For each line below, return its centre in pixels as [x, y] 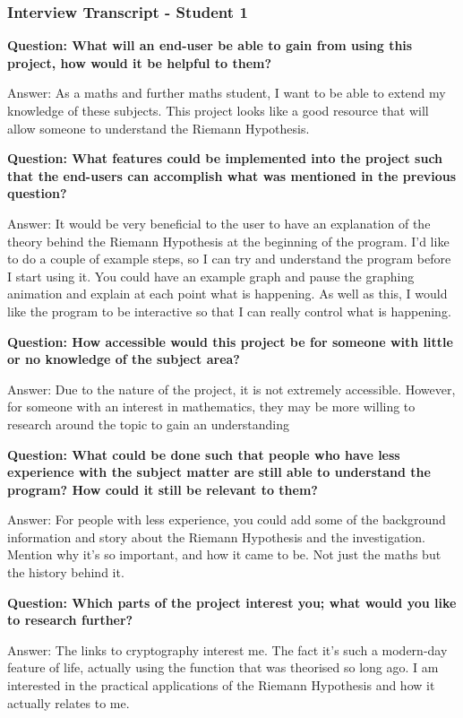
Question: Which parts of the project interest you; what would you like [232, 602]
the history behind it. [66, 572]
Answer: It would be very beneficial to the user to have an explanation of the [219, 223]
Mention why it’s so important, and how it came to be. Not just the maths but [224, 554]
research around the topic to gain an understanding [148, 424]
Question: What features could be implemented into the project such [225, 158]
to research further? [70, 620]
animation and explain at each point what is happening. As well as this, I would [227, 294]
